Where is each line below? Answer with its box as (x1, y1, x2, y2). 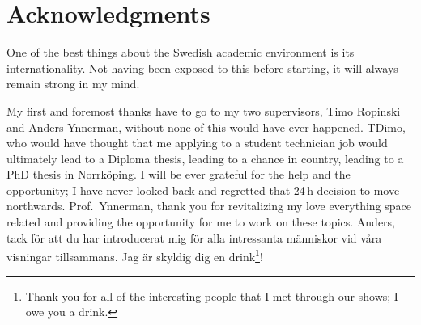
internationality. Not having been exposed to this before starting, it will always (6, 59, 398, 76)
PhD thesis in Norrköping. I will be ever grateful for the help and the (6, 166, 351, 183)
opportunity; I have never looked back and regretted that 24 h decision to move (6, 181, 400, 198)
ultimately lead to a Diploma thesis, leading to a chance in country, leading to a (6, 150, 404, 167)
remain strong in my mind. (6, 75, 140, 92)
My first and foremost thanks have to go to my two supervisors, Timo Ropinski (6, 102, 401, 119)
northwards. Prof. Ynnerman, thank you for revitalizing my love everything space (6, 197, 412, 214)
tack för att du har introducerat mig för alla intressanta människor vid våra (6, 229, 382, 246)
